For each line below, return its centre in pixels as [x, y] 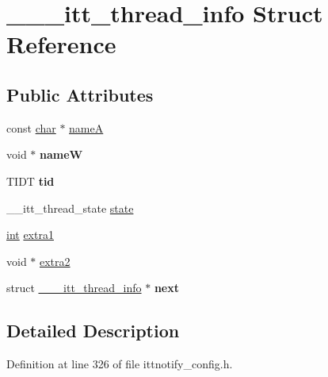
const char [31, 127]
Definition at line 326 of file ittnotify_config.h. [120, 364]
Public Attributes [80, 94]
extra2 [55, 261]
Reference [61, 44]
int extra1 [30, 235]
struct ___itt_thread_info [74, 288]
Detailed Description [93, 331]
